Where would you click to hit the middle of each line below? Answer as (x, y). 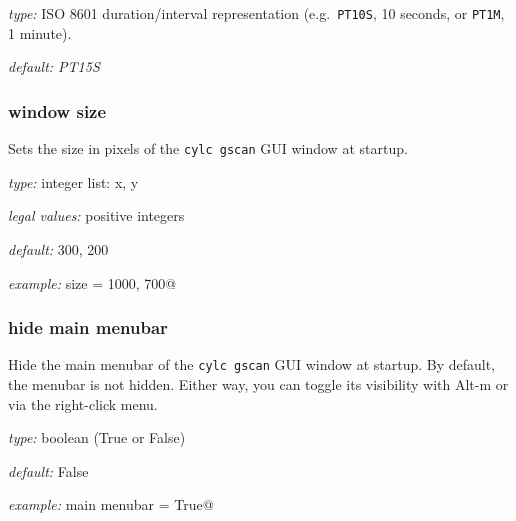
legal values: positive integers (96, 215)
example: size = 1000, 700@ (92, 282)
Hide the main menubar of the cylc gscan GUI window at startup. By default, (252, 364)
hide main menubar (88, 327)
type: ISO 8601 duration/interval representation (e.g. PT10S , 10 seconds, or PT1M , (256, 13)
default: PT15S (54, 66)
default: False (48, 470)
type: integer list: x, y (73, 181)
